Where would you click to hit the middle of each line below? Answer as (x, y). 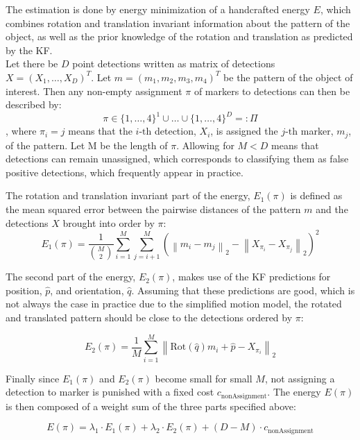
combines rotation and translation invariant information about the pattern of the (178, 23)
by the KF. (29, 50)
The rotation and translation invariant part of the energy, (128, 195)
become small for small (204, 378)
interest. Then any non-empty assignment (94, 91)
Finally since (33, 378)
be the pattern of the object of (288, 77)
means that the (100, 131)
